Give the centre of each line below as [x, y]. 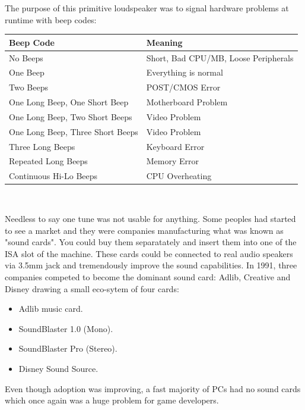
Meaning [164, 42]
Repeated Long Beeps [48, 161]
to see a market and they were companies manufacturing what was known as [144, 230]
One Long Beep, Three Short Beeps [74, 131]
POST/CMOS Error [183, 87]
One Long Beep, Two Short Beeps [71, 116]
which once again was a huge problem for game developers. [112, 400]
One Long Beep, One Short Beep [69, 102]
